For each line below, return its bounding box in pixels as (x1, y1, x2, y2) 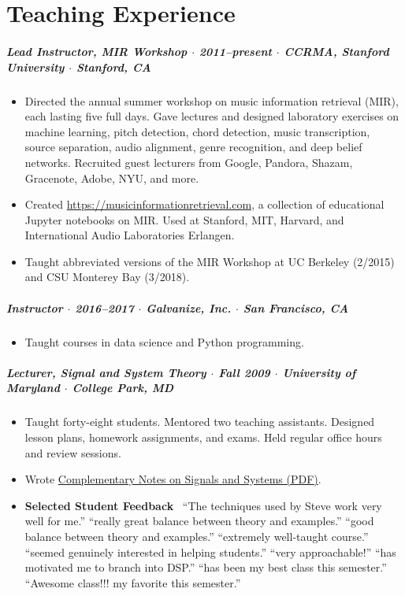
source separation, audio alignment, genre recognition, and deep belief (24, 139, 362, 155)
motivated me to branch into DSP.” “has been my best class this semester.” (24, 559, 387, 576)
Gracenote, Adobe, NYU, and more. (24, 169, 199, 186)
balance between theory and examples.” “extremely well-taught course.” (24, 528, 369, 544)
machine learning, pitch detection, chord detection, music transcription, (24, 123, 370, 139)
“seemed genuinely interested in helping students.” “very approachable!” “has (24, 543, 396, 560)
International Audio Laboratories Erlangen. (24, 227, 235, 243)
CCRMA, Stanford (284, 43, 389, 59)
